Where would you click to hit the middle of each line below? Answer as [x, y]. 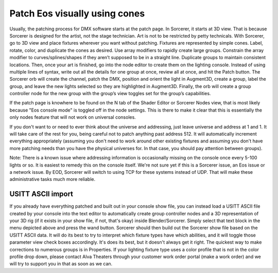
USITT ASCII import [41, 194]
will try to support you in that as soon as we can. [61, 264]
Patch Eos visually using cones [77, 13]
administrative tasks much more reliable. [52, 179]
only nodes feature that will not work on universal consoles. [73, 117]
